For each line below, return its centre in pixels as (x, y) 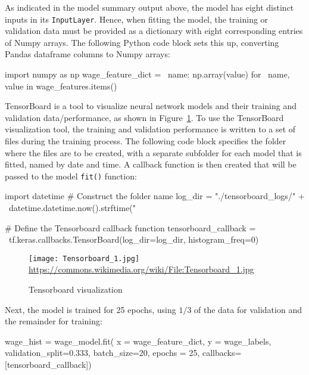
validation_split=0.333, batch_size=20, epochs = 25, (102, 353)
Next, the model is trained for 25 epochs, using (90, 309)
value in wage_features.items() (61, 86)
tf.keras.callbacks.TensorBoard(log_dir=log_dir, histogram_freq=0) (134, 239)
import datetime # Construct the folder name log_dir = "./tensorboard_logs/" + (155, 196)
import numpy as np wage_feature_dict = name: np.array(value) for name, (147, 74)
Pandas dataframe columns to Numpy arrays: (88, 54)
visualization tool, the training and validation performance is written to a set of (150, 129)
